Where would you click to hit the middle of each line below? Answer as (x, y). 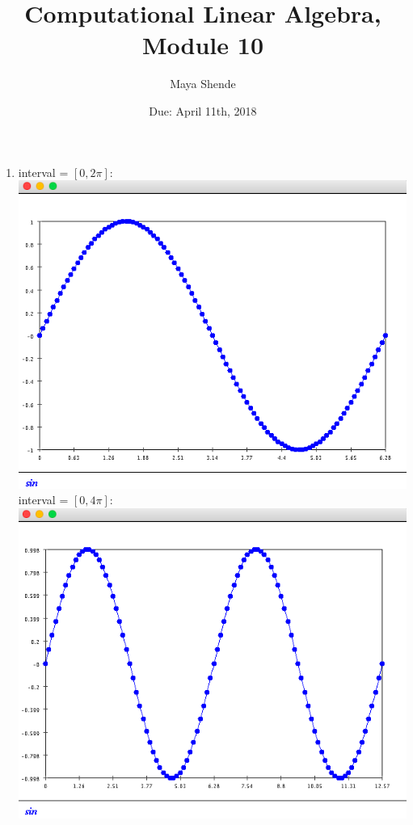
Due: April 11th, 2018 (203, 110)
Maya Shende (203, 84)
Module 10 (203, 45)
